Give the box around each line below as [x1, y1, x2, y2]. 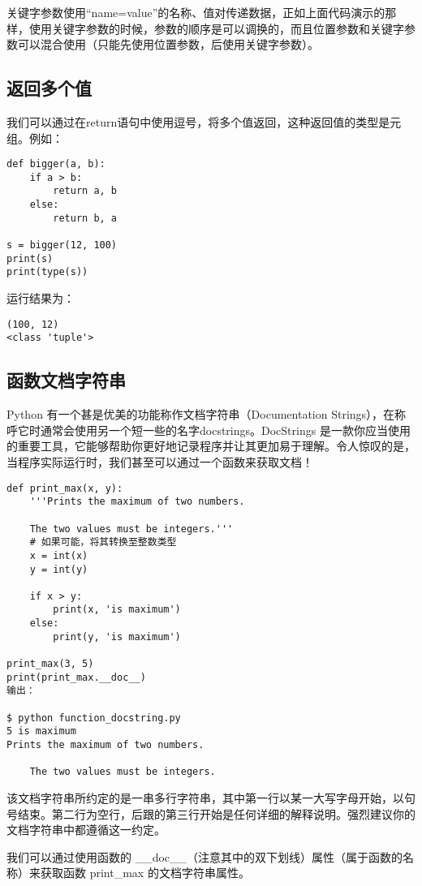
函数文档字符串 [6, 368, 126, 393]
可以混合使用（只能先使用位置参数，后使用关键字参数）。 [17, 36, 319, 53]
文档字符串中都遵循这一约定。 [6, 821, 166, 838]
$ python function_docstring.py [6, 712, 181, 724]
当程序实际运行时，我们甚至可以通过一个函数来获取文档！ [6, 453, 313, 470]
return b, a [53, 212, 118, 224]
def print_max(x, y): [6, 482, 123, 494]
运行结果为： [6, 290, 75, 307]
